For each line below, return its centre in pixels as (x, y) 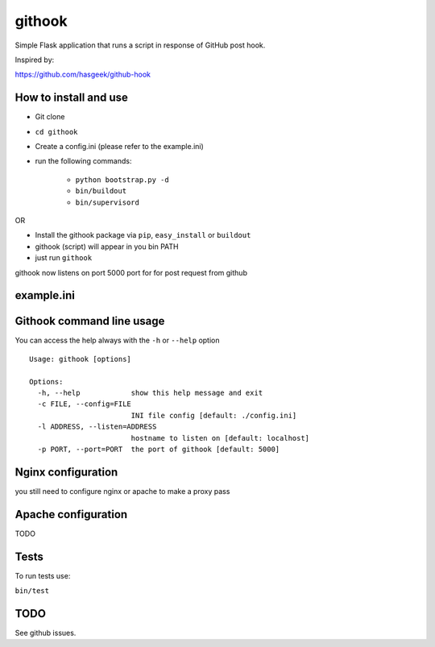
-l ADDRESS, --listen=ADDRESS (97, 427)
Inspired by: (35, 60)
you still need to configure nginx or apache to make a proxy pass (122, 491)
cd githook (56, 132)
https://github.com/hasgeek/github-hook (83, 75)
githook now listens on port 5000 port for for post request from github (131, 272)
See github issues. (46, 632)
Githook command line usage (90, 321)
